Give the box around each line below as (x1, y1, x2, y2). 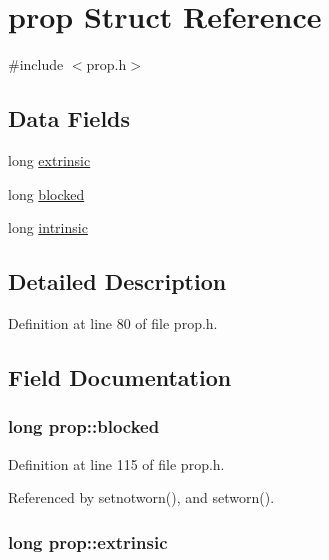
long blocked (8, 183, 85, 204)
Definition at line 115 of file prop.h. (8, 453, 225, 474)
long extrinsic (8, 149, 91, 170)
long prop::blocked (8, 414, 160, 439)
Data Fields (8, 103, 131, 134)
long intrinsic (8, 217, 88, 238)
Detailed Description (8, 266, 227, 297)
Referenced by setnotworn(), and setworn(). (8, 487, 275, 508)
